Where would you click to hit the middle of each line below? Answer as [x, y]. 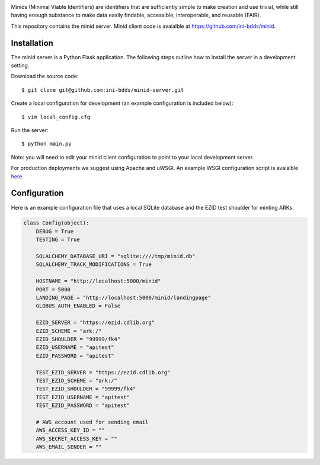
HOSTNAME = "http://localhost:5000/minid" [98, 281]
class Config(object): [56, 223]
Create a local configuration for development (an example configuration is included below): [122, 103]
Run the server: [30, 130]
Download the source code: [45, 76]
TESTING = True [58, 240]
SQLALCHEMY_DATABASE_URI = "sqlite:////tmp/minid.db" [116, 256]
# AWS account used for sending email [92, 422]
